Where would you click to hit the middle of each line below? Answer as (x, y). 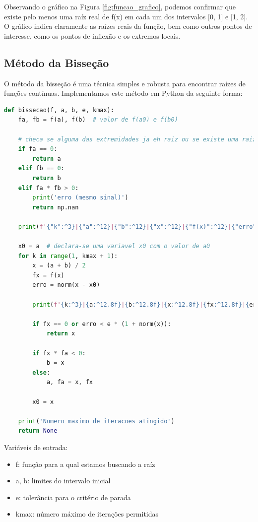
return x (61, 334)
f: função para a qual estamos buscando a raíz (85, 464)
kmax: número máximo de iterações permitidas (87, 514)
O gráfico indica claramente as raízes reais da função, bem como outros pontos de (128, 26)
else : (41, 372)
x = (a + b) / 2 (59, 266)
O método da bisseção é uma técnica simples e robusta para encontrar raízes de (125, 83)
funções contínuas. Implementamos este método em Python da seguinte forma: (123, 93)
